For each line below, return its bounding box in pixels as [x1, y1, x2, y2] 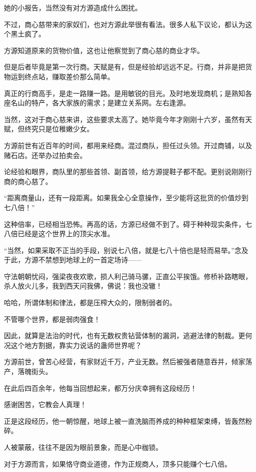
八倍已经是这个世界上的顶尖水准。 [4, 228, 114, 239]
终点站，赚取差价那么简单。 [24, 71, 114, 81]
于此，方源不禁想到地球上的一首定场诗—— [4, 254, 142, 265]
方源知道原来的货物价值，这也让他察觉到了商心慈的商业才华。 [4, 45, 204, 55]
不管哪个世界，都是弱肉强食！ [4, 314, 100, 324]
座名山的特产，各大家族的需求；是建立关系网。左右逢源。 [4, 97, 190, 108]
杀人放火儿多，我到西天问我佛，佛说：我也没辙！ [4, 281, 162, 291]
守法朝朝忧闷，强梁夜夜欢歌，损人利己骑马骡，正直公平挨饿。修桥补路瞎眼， [4, 271, 252, 281]
